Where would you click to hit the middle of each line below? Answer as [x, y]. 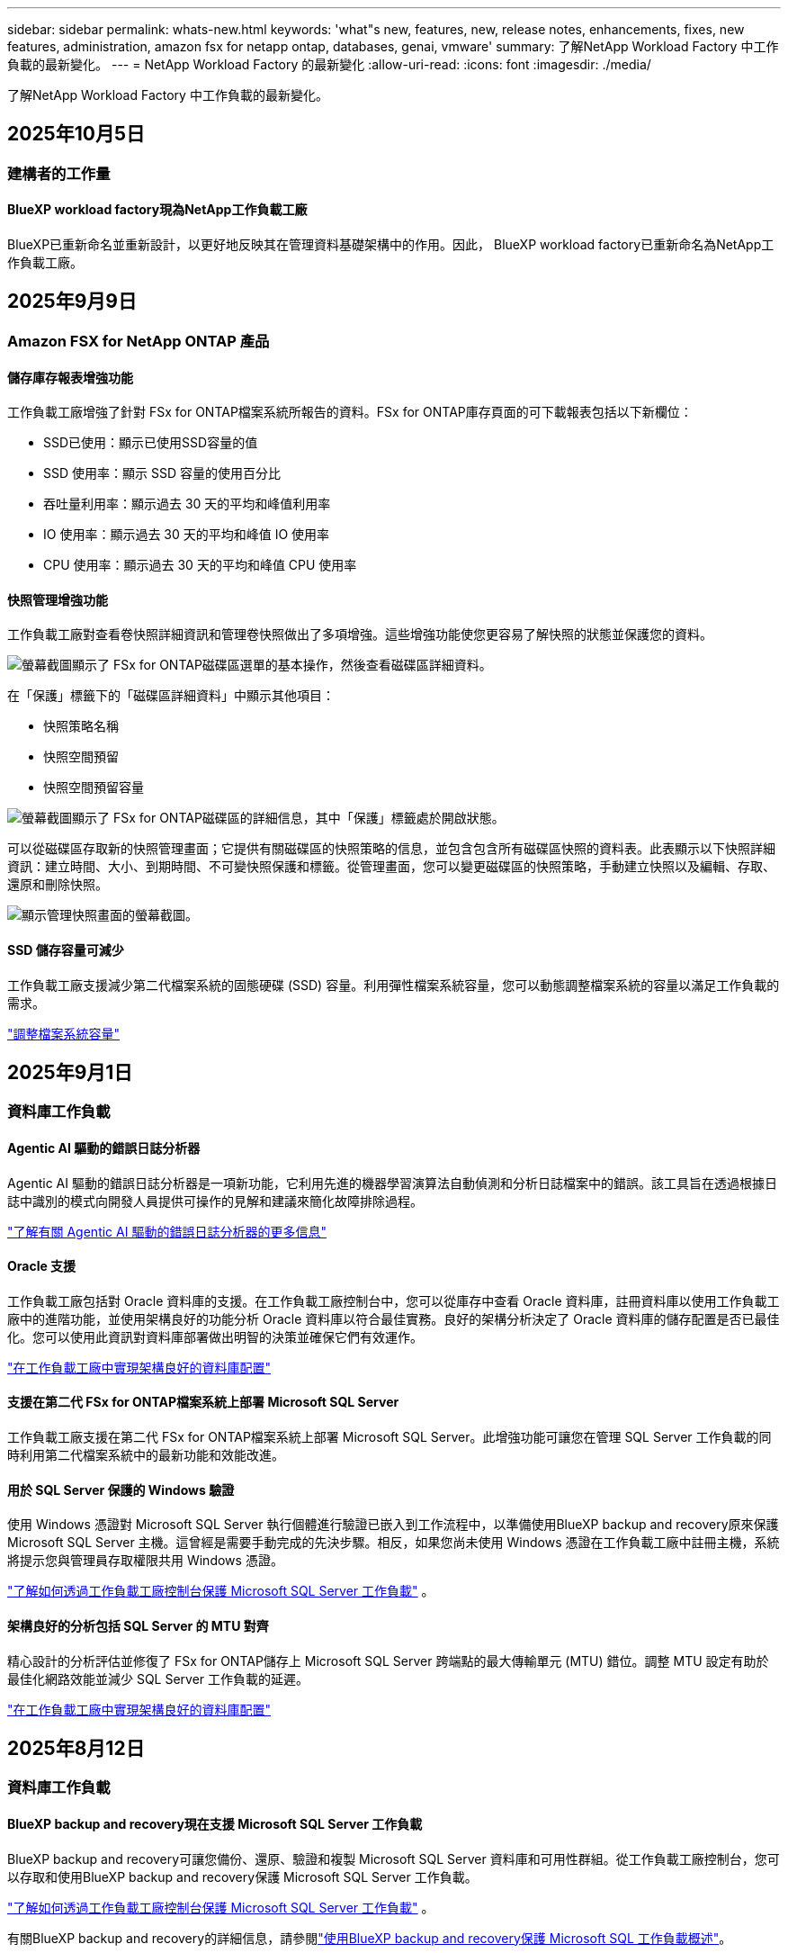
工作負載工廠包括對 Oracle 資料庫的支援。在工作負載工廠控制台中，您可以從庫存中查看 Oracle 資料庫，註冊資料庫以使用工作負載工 [394, 1300]
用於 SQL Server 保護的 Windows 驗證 [121, 1489]
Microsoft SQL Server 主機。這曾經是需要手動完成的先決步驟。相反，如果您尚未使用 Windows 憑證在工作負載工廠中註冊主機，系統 [394, 1543]
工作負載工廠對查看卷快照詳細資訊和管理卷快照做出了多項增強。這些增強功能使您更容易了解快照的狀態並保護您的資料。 [360, 634]
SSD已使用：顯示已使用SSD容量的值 [151, 443]
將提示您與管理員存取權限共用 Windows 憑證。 [145, 1561]
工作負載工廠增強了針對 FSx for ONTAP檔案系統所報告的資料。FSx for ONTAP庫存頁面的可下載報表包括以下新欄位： [350, 412]
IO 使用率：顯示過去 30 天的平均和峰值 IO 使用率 [187, 535]
